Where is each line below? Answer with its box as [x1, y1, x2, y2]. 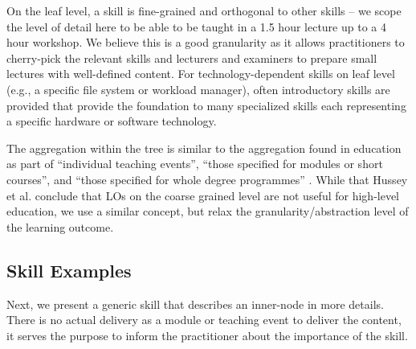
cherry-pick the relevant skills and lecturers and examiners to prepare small [6, 49, 377, 66]
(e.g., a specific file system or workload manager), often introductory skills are [6, 80, 390, 97]
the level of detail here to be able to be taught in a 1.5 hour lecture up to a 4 [6, 18, 386, 35]
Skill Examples [6, 257, 132, 282]
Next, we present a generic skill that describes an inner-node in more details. [6, 295, 384, 312]
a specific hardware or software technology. [6, 113, 217, 129]
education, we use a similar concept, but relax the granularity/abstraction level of [6, 203, 409, 220]
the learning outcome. [6, 218, 114, 235]
